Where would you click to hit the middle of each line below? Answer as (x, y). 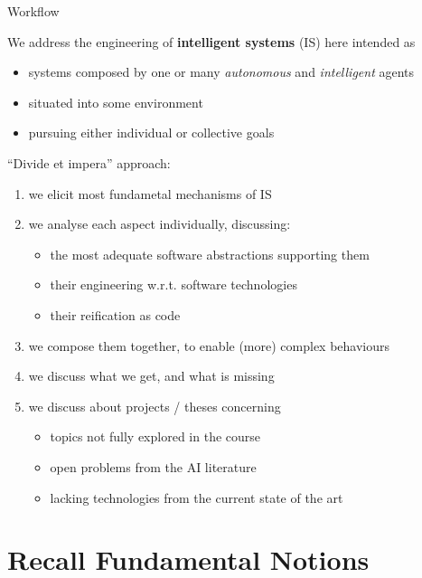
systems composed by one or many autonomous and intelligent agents (221, 72)
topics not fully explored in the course (155, 436)
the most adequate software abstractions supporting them (210, 254)
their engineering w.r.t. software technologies (173, 284)
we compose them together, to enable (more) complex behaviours (209, 345)
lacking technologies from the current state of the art (197, 497)
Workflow (33, 11)
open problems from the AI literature (153, 466)
